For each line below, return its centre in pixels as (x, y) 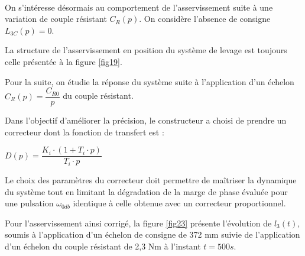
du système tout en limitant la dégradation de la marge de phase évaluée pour (146, 191)
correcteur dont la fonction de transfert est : (85, 132)
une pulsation (29, 203)
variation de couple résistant (56, 19)
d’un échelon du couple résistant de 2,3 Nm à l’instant (103, 246)
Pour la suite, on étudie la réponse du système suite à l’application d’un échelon (150, 81)
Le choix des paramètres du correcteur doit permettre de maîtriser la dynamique (151, 179)
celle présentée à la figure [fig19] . (64, 61)
